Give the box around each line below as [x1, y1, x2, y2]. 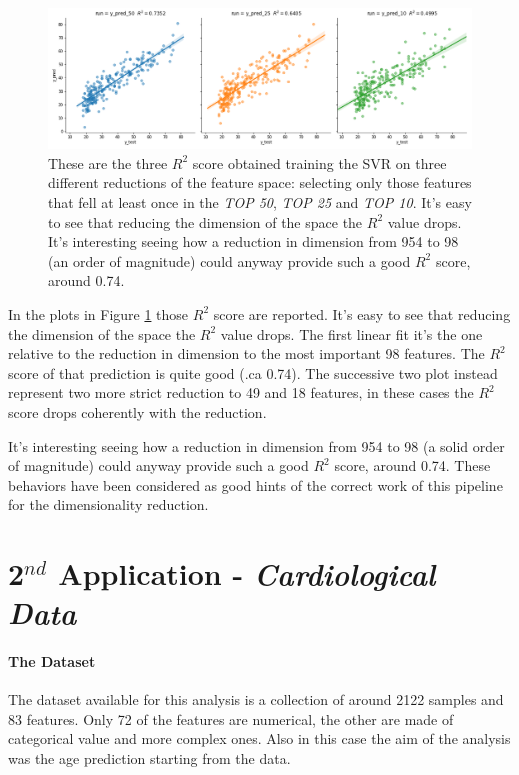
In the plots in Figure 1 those [8, 303, 189, 324]
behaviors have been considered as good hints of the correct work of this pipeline [8, 474, 503, 495]
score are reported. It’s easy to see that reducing [213, 303, 511, 324]
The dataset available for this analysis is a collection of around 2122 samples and [8, 689, 504, 710]
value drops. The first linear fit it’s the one [220, 323, 483, 344]
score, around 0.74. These [334, 455, 491, 476]
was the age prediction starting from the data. [8, 748, 291, 769]
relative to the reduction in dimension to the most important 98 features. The [8, 343, 485, 364]
